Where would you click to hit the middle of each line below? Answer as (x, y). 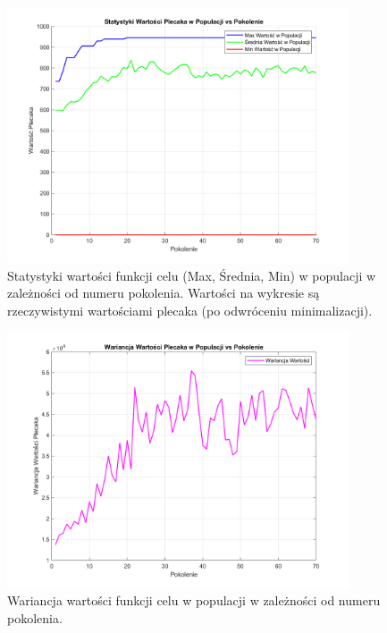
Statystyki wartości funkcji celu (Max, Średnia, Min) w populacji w (192, 275)
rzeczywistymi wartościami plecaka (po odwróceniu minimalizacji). (190, 310)
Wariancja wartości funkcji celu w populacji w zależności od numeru (194, 600)
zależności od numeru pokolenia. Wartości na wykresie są (164, 293)
